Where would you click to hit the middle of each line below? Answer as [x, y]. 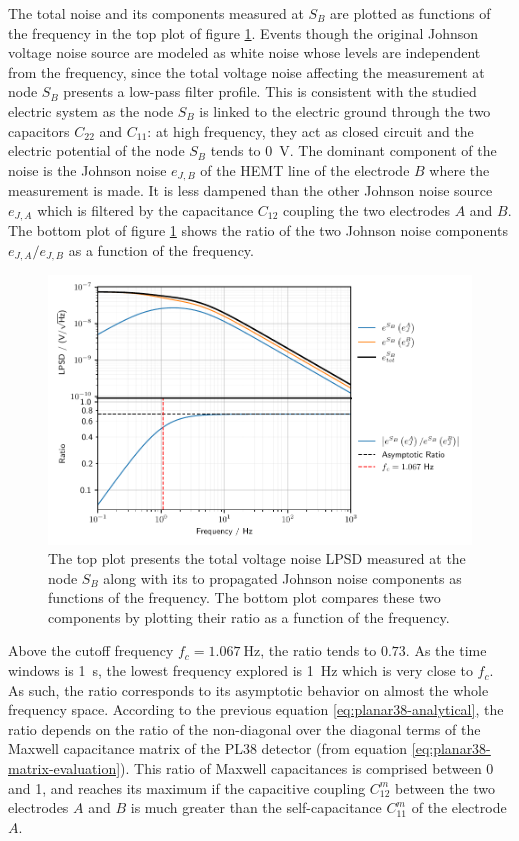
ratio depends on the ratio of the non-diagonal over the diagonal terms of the [244, 728]
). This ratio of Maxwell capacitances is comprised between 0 [307, 768]
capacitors [39, 130]
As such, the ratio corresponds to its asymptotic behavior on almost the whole [248, 689]
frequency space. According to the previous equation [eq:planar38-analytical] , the [256, 709]
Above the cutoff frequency [91, 650]
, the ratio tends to [318, 650]
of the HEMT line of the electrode [305, 169]
